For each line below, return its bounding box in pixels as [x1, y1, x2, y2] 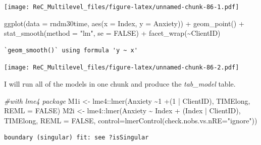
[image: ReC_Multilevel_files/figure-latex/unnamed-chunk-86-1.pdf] [4, 4, 239, 11]
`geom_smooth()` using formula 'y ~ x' [4, 46, 138, 54]
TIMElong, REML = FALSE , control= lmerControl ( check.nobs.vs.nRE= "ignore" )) [4, 115, 257, 125]
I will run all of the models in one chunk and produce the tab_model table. [4, 79, 236, 89]
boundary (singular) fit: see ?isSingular [4, 134, 149, 141]
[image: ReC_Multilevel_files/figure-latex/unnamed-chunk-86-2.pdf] [4, 64, 239, 71]
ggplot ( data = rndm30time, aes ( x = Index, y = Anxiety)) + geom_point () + [4, 18, 244, 28]
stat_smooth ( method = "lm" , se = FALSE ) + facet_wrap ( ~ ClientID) [4, 28, 221, 38]
